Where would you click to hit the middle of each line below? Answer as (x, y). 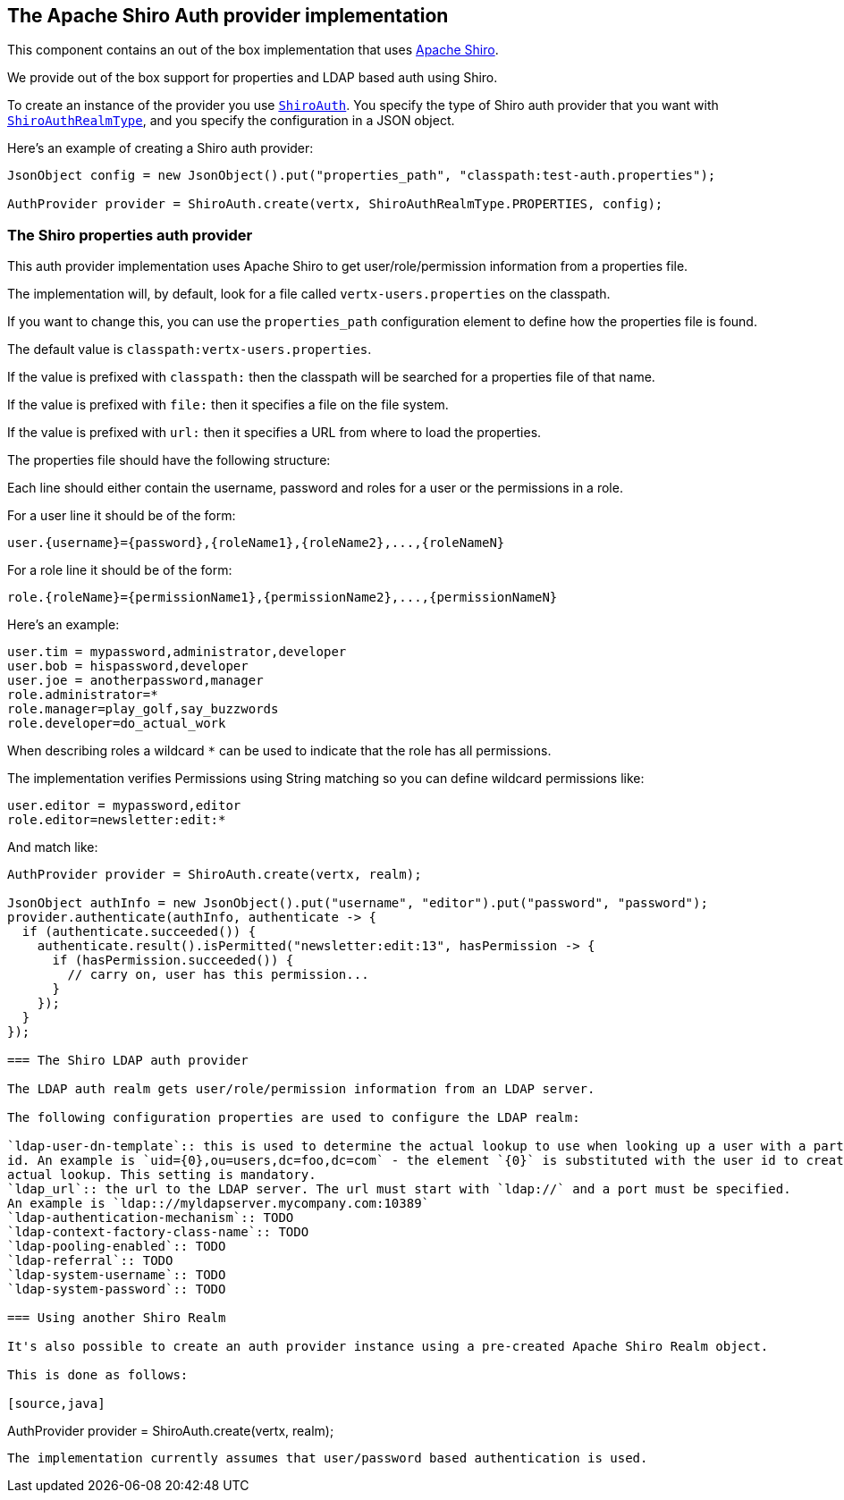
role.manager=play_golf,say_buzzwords (143, 709)
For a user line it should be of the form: (122, 516)
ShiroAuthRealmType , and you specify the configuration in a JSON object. (231, 121)
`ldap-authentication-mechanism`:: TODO (151, 1218)
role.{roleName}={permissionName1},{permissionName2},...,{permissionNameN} (283, 598)
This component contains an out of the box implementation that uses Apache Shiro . (253, 50)
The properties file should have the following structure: (169, 460)
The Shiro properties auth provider (130, 235)
